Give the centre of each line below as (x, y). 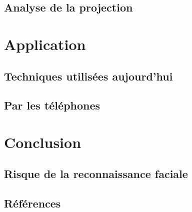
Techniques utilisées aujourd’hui (88, 76)
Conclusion (43, 142)
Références (32, 203)
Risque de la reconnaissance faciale (96, 174)
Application (45, 44)
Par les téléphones (52, 105)
